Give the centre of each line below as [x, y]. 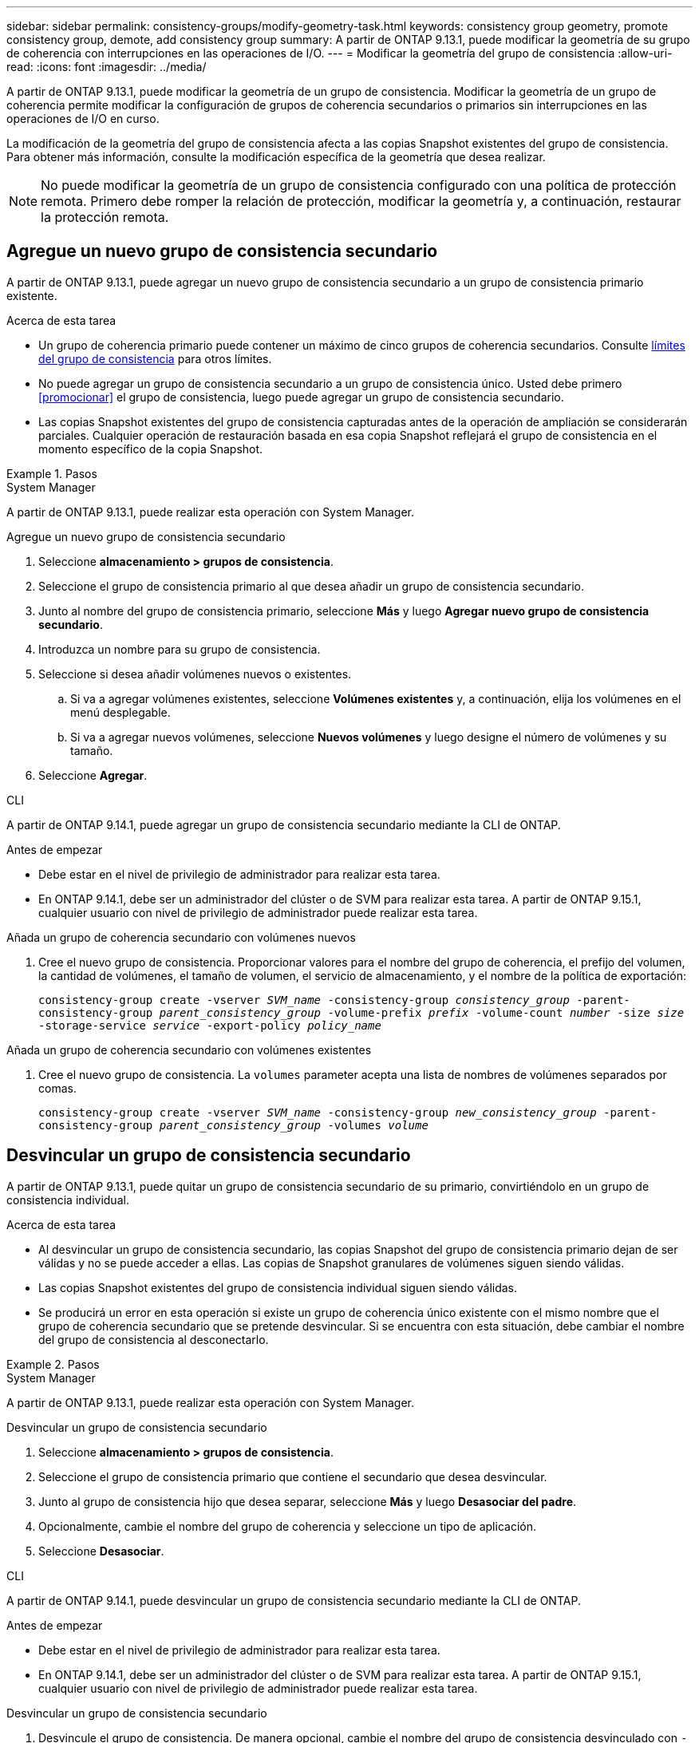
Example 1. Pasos [52, 473]
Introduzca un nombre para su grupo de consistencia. [180, 649]
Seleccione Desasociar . [101, 1551]
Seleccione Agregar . [93, 775]
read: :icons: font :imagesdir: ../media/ [107, 67]
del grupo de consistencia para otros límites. [155, 358]
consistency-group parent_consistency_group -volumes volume [233, 1125]
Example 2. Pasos [53, 1364]
